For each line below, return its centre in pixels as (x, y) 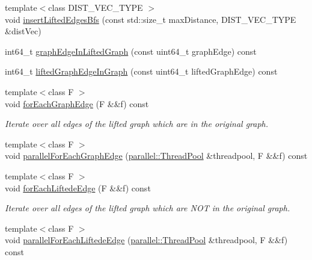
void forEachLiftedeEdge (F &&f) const (78, 187)
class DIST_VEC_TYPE (96, 7)
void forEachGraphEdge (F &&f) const (77, 103)
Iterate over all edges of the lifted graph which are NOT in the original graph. (148, 208)
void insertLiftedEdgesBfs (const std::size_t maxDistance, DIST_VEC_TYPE (151, 19)
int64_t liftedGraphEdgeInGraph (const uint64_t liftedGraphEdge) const (141, 71)
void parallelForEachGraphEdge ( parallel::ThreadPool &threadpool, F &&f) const (156, 156)
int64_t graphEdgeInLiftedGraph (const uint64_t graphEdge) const (131, 51)
